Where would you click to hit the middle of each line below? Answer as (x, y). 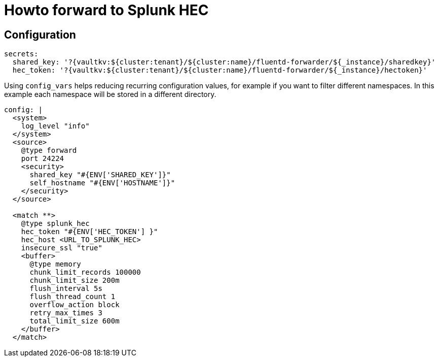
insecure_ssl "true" (62, 248)
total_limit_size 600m (75, 321)
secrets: (21, 54)
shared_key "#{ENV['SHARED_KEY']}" (100, 175)
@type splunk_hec (55, 224)
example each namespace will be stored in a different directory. (110, 94)
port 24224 (43, 159)
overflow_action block (75, 305)
